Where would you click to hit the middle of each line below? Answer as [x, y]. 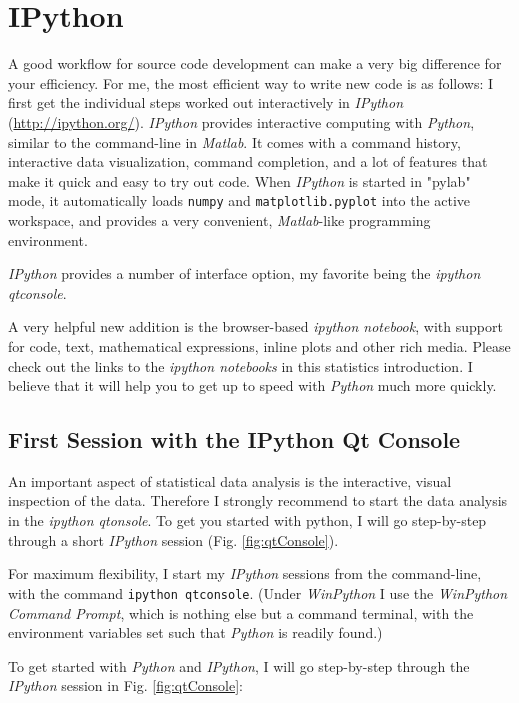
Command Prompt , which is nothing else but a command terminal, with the [241, 612]
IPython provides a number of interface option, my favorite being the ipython [244, 273]
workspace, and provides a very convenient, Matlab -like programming [219, 219]
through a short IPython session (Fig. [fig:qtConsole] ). [173, 539]
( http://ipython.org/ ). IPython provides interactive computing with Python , [241, 121]
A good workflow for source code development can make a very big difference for [255, 63]
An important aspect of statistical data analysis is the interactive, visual [230, 480]
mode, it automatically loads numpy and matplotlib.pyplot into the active [239, 200]
